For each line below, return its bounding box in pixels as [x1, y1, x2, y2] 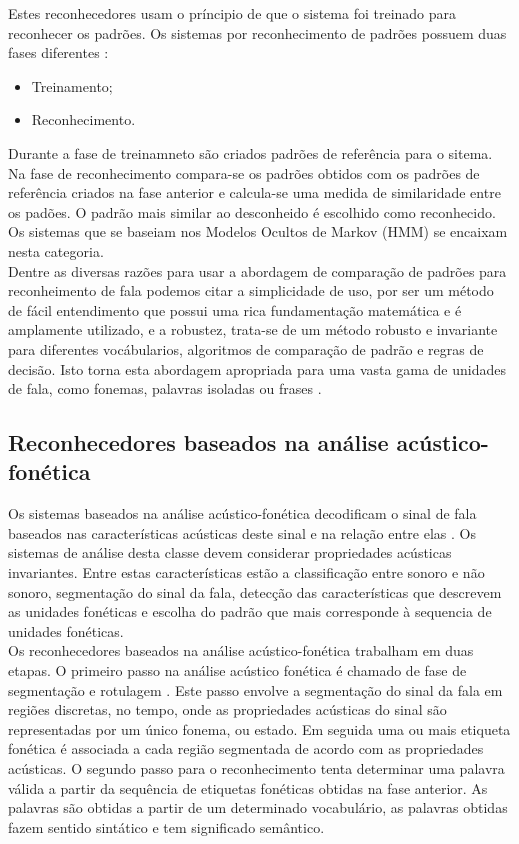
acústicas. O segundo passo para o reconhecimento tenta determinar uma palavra [8, 758, 505, 778]
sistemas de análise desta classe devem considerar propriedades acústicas [8, 542, 452, 563]
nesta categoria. [8, 240, 104, 261]
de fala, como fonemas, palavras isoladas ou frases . [8, 378, 322, 399]
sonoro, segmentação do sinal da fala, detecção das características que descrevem [8, 581, 502, 602]
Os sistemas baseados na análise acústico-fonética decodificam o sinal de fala [8, 503, 477, 524]
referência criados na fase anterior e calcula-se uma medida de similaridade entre [8, 182, 501, 203]
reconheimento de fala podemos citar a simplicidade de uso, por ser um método [8, 280, 494, 301]
